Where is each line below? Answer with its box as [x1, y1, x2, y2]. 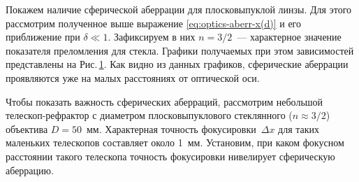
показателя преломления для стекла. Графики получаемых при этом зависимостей [6, 43, 354, 57]
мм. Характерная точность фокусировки [87, 121, 256, 136]
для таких [278, 121, 320, 136]
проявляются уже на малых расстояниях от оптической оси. [6, 70, 260, 85]
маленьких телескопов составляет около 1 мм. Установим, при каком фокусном [6, 135, 344, 150]
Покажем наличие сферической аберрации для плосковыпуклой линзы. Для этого [6, 2, 352, 16]
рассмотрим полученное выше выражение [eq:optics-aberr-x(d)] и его [6, 15, 302, 30]
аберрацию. [6, 162, 54, 177]
